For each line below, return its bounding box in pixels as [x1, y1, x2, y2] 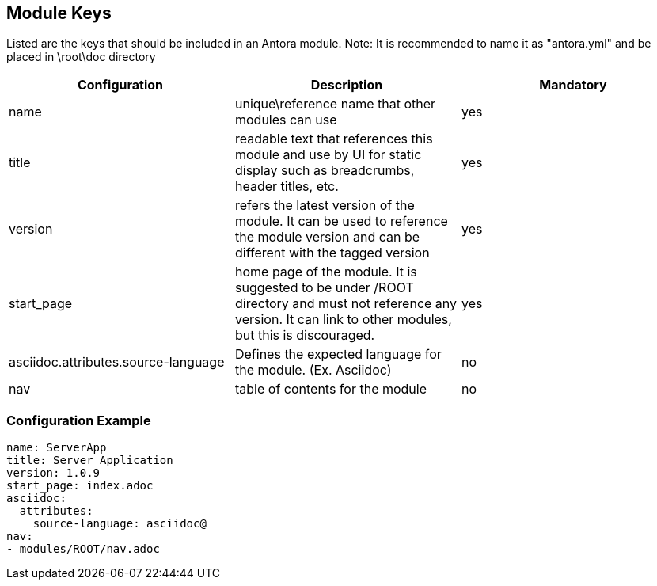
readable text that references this [234, 131, 433, 147]
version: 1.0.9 [6, 466, 101, 480]
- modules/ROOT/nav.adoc [6, 542, 160, 556]
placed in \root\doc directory [6, 50, 156, 64]
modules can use [234, 112, 337, 128]
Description [310, 77, 383, 93]
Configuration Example [6, 412, 151, 428]
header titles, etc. [234, 178, 339, 195]
